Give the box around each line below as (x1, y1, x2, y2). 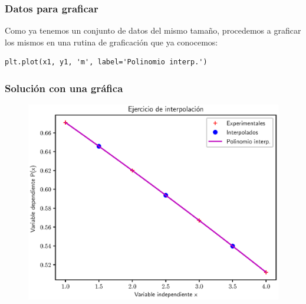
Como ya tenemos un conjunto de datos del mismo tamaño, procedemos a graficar (5, 24, 301, 37)
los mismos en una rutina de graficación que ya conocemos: (5, 35, 218, 48)
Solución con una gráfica (5, 80, 123, 95)
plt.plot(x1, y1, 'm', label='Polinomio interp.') (5, 58, 208, 67)
